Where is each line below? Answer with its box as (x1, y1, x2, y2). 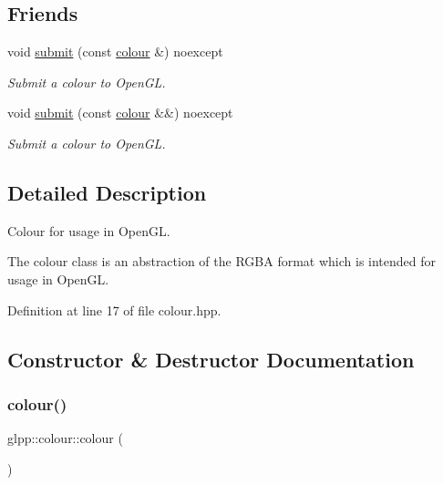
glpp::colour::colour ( (7, 428, 123, 448)
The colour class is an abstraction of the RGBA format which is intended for (7, 252, 437, 271)
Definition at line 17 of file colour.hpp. (7, 300, 221, 319)
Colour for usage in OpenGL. (7, 221, 170, 240)
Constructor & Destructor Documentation (7, 345, 415, 373)
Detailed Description (7, 178, 207, 206)
